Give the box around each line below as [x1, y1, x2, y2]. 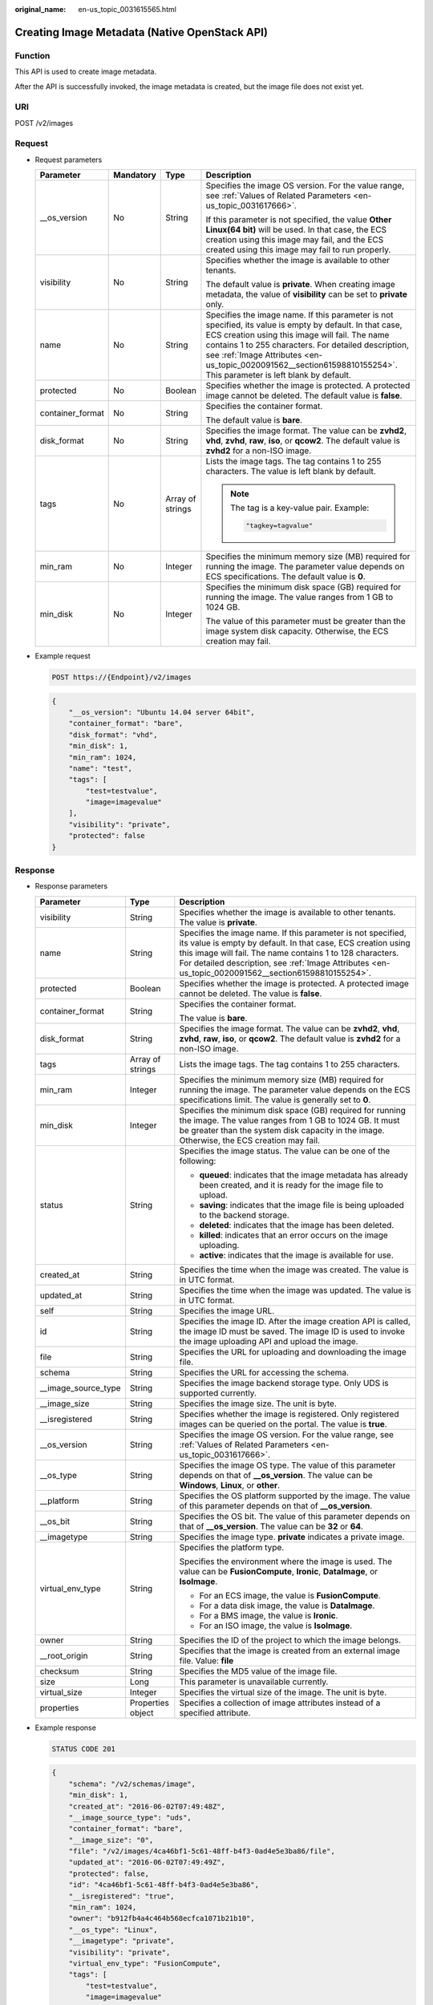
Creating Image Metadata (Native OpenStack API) [14, 25, 269, 39]
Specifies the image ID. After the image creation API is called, [179, 1315, 411, 1327]
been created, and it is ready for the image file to [199, 1179, 384, 1190]
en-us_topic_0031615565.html [78, 5, 176, 14]
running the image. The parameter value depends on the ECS [179, 1084, 411, 1095]
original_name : [14, 5, 67, 14]
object [129, 1707, 154, 1718]
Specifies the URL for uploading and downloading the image [179, 1346, 407, 1357]
